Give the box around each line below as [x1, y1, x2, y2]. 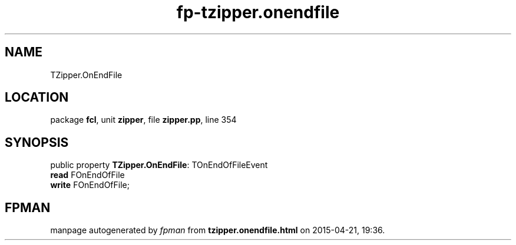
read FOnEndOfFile [50, 170, 125, 180]
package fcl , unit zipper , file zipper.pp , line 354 [50, 115, 237, 125]
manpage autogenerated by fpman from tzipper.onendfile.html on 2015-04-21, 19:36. [50, 225, 385, 236]
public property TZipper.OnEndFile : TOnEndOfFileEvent [50, 160, 268, 170]
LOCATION [5, 90, 69, 105]
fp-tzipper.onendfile [176, 2, 340, 22]
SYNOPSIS [5, 135, 69, 150]
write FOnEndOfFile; [50, 180, 130, 190]
